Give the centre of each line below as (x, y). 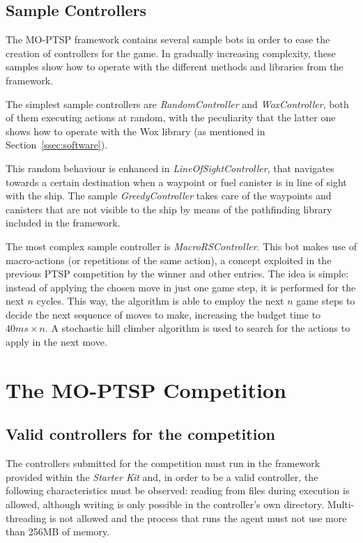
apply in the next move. (56, 342)
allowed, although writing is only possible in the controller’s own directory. (165, 504)
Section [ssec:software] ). (57, 145)
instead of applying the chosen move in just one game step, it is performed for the (181, 287)
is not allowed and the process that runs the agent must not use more (198, 518)
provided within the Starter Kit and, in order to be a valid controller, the (162, 476)
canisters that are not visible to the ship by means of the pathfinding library (169, 209)
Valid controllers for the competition (140, 434)
